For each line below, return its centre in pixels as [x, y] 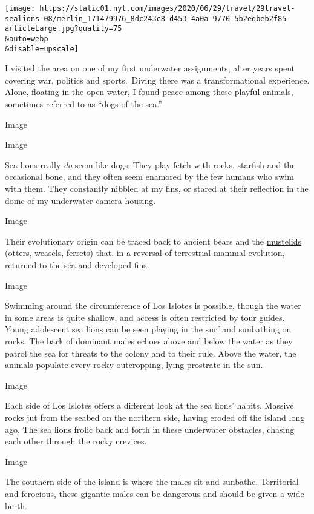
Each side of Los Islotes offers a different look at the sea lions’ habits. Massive [149, 405]
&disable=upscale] [42, 49]
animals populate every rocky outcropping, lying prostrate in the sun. [134, 365]
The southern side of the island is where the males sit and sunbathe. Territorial [152, 482]
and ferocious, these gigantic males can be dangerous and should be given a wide [155, 493]
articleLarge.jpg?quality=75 [64, 29]
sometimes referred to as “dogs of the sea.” [83, 104]
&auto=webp [27, 38]
